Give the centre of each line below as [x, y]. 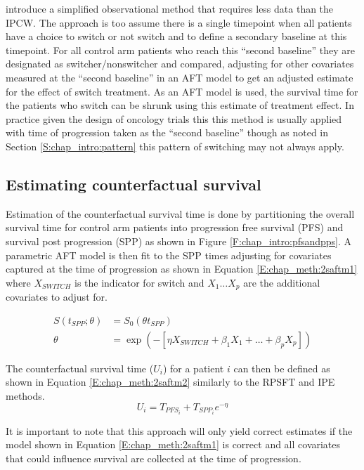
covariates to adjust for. [57, 297]
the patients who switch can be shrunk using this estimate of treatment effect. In [180, 105]
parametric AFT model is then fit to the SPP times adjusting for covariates [169, 255]
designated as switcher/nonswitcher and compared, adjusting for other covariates [180, 64]
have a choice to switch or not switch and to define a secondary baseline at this [176, 36]
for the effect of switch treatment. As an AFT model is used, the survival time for [182, 91]
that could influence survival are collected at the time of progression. [154, 458]
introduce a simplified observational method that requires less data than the [170, 8]
